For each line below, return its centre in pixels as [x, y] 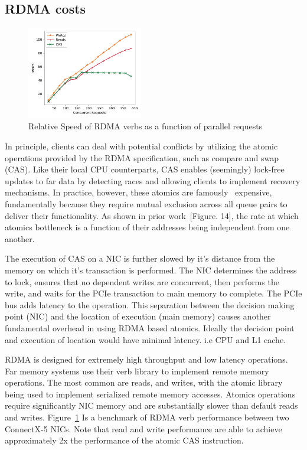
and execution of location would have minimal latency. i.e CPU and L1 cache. [145, 339]
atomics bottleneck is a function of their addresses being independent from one [147, 227]
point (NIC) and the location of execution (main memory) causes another [138, 316]
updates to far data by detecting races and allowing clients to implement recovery [153, 180]
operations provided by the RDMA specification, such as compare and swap [142, 157]
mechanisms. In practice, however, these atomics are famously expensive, [138, 192]
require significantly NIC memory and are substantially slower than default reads [151, 405]
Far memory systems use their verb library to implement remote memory [137, 371]
